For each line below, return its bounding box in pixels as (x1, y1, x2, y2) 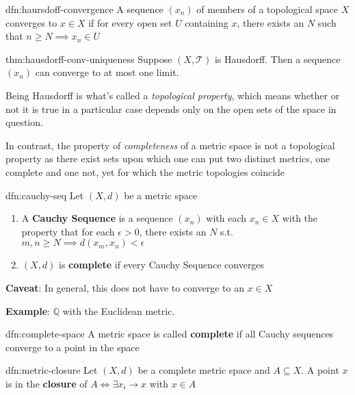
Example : (5, 303, 51, 318)
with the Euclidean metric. (62, 303, 175, 318)
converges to (5, 15, 57, 29)
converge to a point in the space (5, 340, 140, 354)
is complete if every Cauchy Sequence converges (59, 257, 265, 272)
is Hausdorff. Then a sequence (214, 51, 341, 66)
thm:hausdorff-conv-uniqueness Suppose (5, 51, 172, 66)
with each (206, 211, 247, 225)
